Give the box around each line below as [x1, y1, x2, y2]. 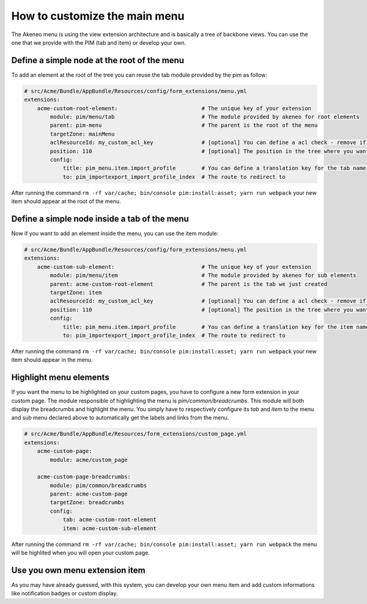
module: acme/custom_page [50, 456, 128, 463]
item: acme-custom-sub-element [62, 524, 157, 532]
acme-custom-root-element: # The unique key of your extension [37, 105, 311, 111]
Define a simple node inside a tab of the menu [11, 213, 189, 224]
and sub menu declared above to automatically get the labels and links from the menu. [11, 414, 229, 421]
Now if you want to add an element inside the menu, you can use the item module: [11, 230, 219, 237]
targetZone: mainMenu [50, 130, 115, 137]
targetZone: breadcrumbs [50, 499, 125, 506]
